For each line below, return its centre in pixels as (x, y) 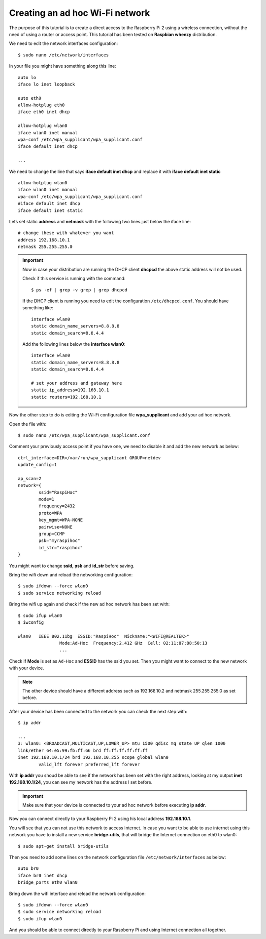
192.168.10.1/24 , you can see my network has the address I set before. (81, 782)
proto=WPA (50, 513)
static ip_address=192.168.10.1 (70, 390)
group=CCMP (52, 534)
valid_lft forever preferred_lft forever (89, 764)
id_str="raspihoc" (61, 548)
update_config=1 (37, 465)
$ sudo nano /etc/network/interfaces (64, 55)
